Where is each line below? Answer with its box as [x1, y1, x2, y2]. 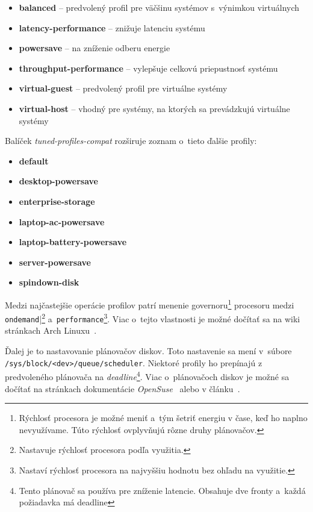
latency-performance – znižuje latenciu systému [19, 21, 205, 34]
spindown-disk [19, 276, 79, 289]
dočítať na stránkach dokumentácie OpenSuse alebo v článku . [5, 382, 240, 395]
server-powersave [19, 255, 91, 268]
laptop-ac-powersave [19, 215, 105, 228]
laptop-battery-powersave [19, 236, 127, 248]
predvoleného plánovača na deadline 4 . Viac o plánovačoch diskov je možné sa [5, 369, 290, 382]
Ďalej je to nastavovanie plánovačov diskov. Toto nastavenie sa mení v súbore [5, 345, 292, 357]
